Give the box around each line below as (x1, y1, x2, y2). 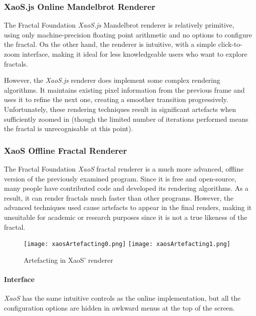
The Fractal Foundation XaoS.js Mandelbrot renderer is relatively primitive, (4, 20, 234, 30)
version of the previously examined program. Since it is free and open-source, (4, 173, 236, 183)
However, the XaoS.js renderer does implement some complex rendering (4, 75, 221, 85)
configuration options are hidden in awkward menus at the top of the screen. (4, 302, 235, 313)
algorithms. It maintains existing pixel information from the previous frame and (4, 84, 245, 95)
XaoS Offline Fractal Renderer (4, 144, 127, 156)
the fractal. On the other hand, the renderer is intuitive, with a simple (4, 39, 216, 49)
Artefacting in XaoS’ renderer (24, 254, 113, 265)
